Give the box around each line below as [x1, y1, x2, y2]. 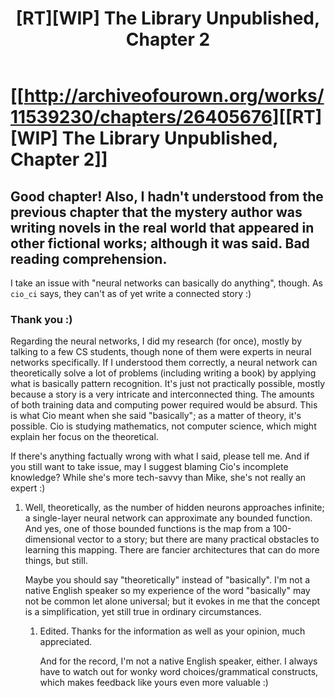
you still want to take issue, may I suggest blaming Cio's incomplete [10, 461, 289, 473]
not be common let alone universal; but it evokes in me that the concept [24, 595, 321, 607]
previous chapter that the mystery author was [10, 203, 303, 221]
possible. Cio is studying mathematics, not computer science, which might [10, 420, 317, 432]
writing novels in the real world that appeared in [10, 219, 315, 236]
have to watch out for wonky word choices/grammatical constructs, [39, 666, 319, 678]
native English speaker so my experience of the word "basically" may [24, 585, 311, 597]
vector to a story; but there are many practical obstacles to [77, 533, 320, 546]
